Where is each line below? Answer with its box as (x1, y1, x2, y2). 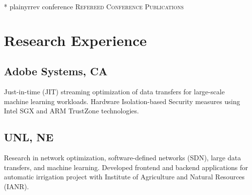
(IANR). (4, 181, 29, 191)
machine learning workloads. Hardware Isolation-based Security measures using (4, 96, 240, 106)
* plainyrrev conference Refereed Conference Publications (4, 1, 184, 11)
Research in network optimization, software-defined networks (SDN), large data (4, 152, 241, 163)
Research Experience (4, 30, 147, 50)
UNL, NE (4, 130, 54, 145)
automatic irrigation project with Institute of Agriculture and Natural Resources (4, 172, 245, 182)
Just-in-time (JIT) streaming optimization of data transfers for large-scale (4, 87, 225, 97)
